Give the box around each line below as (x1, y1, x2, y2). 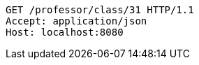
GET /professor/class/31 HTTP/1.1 (6, 4, 194, 15)
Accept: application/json (6, 15, 147, 27)
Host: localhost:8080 (6, 27, 124, 38)
